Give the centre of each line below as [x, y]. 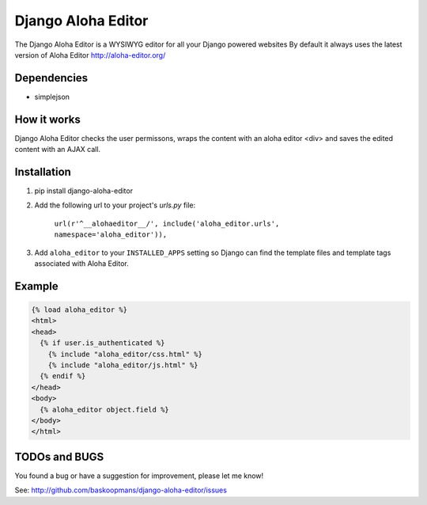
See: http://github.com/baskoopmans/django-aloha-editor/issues [121, 490]
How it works [47, 119]
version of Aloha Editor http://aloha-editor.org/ [90, 55]
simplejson [52, 97]
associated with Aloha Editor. [82, 264]
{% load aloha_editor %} [79, 310]
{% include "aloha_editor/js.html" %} [123, 365]
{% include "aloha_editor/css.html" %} [125, 354]
